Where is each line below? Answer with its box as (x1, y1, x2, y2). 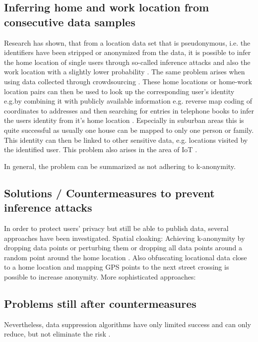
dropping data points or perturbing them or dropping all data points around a (4, 242, 243, 253)
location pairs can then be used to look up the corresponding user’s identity (4, 86, 235, 96)
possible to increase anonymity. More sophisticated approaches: (4, 271, 196, 282)
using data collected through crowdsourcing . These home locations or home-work (4, 76, 252, 86)
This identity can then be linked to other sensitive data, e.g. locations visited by (4, 134, 248, 145)
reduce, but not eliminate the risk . (4, 329, 111, 339)
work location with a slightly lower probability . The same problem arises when (4, 66, 245, 77)
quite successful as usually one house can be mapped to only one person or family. (4, 124, 254, 135)
